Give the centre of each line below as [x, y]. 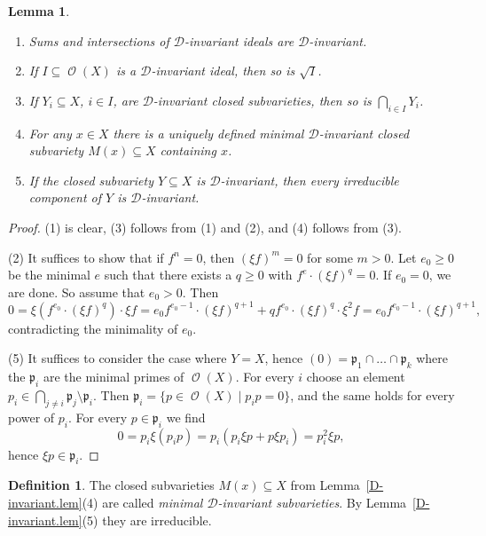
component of [65, 197]
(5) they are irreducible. [147, 520]
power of [31, 417]
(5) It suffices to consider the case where [118, 358]
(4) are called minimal [142, 502]
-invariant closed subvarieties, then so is [262, 100]
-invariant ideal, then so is [223, 71]
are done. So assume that [77, 292]
